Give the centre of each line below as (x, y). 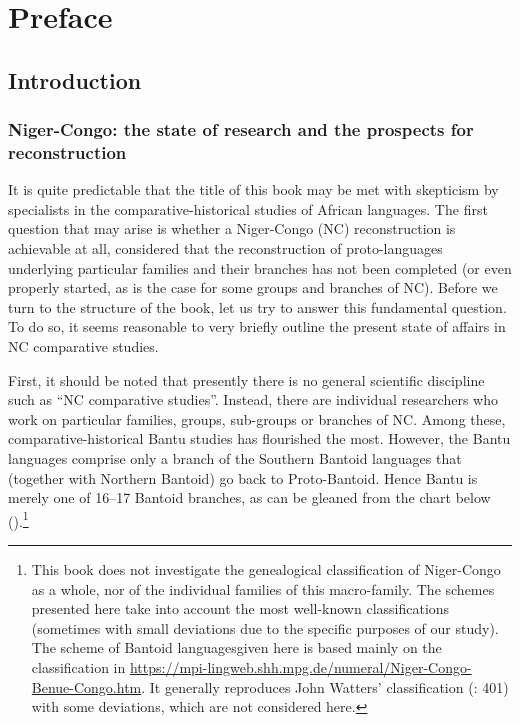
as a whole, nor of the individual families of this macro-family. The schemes (263, 588)
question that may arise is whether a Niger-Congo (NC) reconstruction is (232, 228)
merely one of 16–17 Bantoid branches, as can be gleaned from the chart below (249, 497)
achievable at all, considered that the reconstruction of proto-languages (225, 248)
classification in (78, 667)
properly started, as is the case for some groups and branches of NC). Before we (253, 287)
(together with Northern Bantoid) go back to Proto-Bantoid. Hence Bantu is (243, 477)
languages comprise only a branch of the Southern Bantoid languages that (235, 458)
